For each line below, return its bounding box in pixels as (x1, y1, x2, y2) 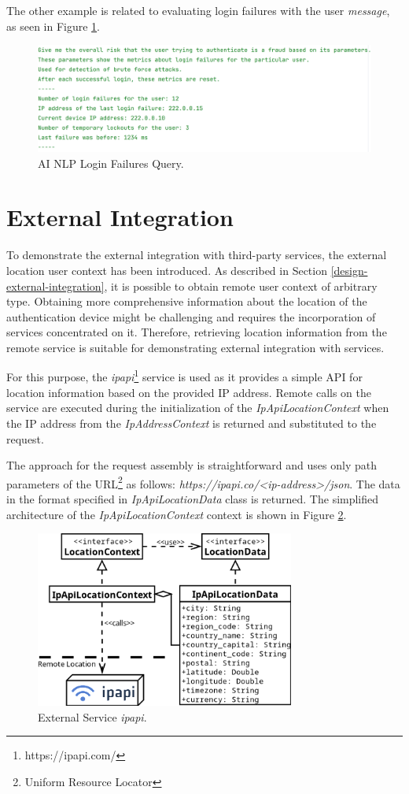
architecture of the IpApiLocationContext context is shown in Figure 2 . (6, 506, 347, 522)
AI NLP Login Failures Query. (38, 154, 184, 171)
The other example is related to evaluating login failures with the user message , (6, 2, 390, 18)
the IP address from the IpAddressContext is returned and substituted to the (6, 414, 377, 431)
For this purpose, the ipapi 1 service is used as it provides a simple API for (6, 366, 363, 385)
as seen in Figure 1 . (6, 17, 100, 34)
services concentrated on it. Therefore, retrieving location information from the (6, 324, 387, 340)
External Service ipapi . (38, 708, 147, 725)
